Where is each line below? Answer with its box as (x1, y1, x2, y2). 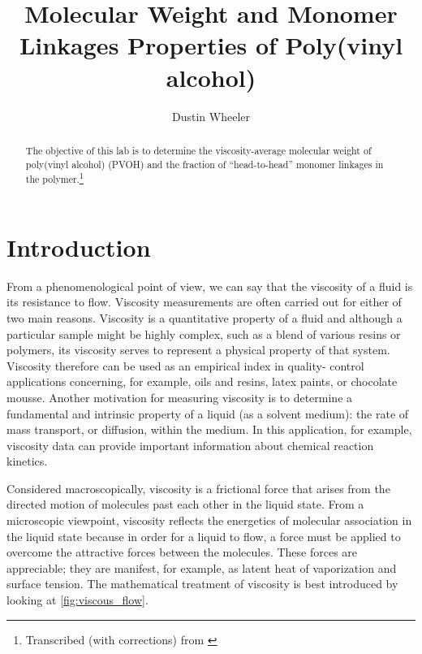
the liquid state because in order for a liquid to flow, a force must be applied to (6, 527, 401, 544)
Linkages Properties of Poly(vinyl (19, 28, 403, 62)
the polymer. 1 (25, 170, 84, 186)
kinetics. (6, 453, 48, 470)
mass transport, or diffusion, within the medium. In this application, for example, (6, 421, 412, 438)
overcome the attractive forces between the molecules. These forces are (6, 544, 358, 561)
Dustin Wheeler (172, 107, 250, 124)
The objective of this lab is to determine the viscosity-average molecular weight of (25, 143, 372, 157)
